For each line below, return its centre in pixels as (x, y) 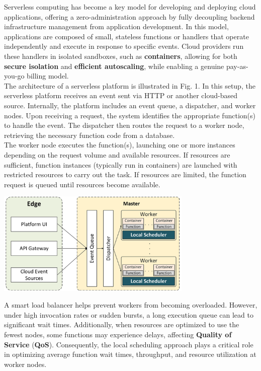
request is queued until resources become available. (82, 184)
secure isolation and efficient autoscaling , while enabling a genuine (114, 66)
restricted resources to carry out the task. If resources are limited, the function (125, 174)
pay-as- (237, 66)
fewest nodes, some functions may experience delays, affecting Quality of (118, 335)
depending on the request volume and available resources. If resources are (117, 154)
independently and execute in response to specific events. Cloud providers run (124, 46)
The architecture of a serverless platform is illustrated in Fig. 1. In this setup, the (130, 85)
